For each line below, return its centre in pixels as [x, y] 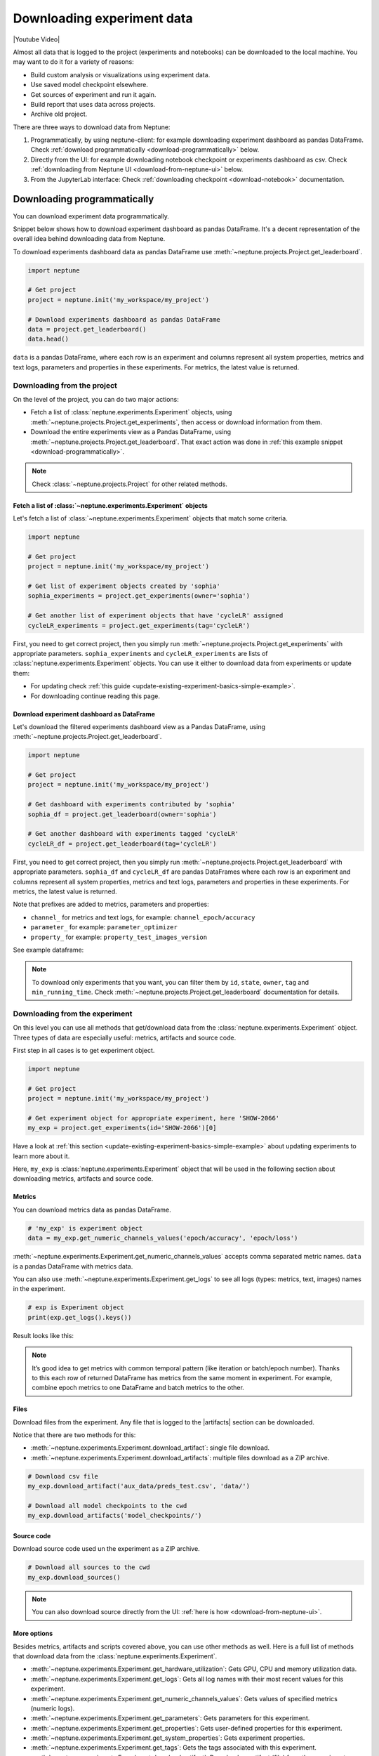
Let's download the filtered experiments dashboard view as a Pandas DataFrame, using [139, 726]
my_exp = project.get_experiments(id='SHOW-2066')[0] [122, 1128]
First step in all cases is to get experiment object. [84, 1050]
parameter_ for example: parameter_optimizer [104, 927]
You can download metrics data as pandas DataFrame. [92, 1210]
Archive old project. [59, 114]
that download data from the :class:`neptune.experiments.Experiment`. [115, 1656]
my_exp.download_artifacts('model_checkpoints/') [115, 1516]
